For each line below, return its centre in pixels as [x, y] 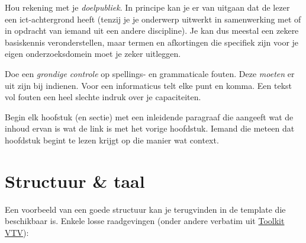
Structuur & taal [75, 180]
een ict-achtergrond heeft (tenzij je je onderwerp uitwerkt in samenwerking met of [153, 19]
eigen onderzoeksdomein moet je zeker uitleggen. [93, 54]
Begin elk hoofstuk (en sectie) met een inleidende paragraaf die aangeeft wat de [149, 116]
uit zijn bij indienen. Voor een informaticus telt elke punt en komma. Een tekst [149, 85]
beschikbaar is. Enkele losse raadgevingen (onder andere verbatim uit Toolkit [145, 221]
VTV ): [17, 232]
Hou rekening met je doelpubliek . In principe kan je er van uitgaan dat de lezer [147, 7]
